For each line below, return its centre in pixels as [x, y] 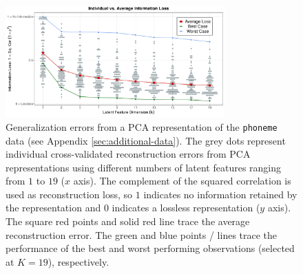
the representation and [53, 208]
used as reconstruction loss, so [69, 194]
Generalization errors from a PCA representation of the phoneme [142, 126]
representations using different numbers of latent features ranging [144, 167]
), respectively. [79, 261]
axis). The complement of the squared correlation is [182, 181]
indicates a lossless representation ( [186, 208]
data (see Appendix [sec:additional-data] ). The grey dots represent [146, 140]
